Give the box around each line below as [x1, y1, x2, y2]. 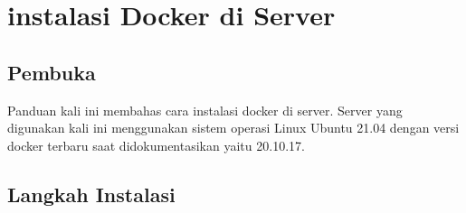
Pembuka [7, 58, 96, 86]
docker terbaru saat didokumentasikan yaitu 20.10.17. [7, 135, 305, 154]
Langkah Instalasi [7, 180, 176, 208]
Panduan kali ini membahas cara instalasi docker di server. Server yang [7, 100, 403, 119]
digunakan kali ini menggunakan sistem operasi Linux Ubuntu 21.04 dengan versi [7, 118, 460, 137]
